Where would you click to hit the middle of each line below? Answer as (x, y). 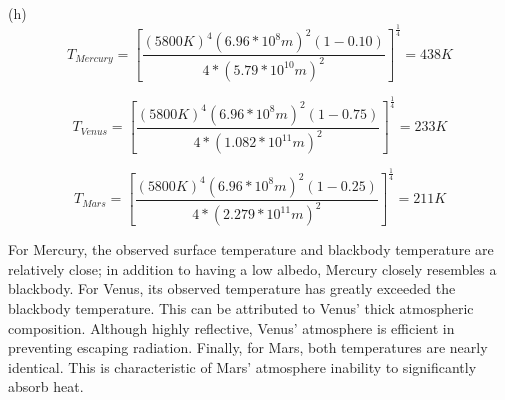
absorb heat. (46, 386)
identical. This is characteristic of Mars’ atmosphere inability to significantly (242, 366)
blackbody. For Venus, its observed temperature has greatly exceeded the (232, 288)
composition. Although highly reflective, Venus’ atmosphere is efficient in (231, 327)
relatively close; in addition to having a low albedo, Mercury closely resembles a (252, 268)
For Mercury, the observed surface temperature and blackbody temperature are (251, 249)
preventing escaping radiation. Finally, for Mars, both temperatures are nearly (248, 347)
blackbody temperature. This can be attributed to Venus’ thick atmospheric (241, 308)
